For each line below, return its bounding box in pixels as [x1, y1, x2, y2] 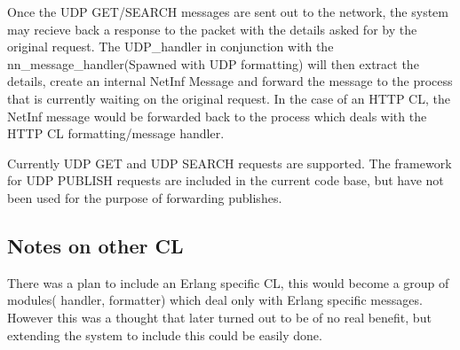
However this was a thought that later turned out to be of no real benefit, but [7, 307, 432, 326]
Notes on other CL [7, 231, 184, 259]
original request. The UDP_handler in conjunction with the [7, 37, 334, 56]
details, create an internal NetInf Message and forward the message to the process [7, 72, 453, 90]
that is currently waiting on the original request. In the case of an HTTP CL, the [7, 89, 450, 107]
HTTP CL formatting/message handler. [7, 124, 225, 143]
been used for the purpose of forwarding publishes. [7, 188, 282, 206]
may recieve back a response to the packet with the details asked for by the [7, 19, 417, 38]
